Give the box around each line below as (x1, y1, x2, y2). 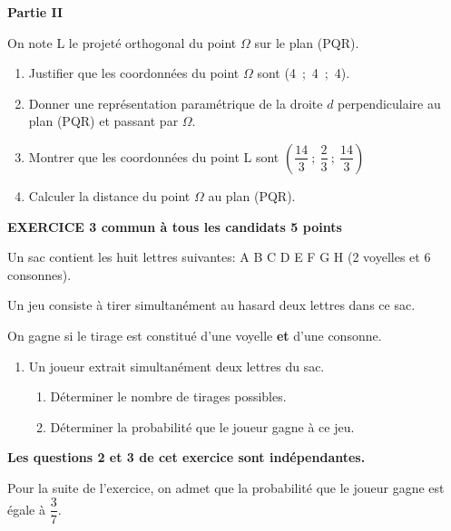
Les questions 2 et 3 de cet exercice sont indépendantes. (7, 448, 366, 467)
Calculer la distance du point (28, 186, 191, 205)
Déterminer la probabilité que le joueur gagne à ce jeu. (50, 417, 355, 436)
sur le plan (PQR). (254, 33, 359, 52)
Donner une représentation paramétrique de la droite (28, 93, 323, 112)
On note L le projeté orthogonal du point (7, 33, 237, 52)
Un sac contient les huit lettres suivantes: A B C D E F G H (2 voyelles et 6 (7, 247, 431, 266)
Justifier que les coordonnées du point (28, 63, 240, 82)
